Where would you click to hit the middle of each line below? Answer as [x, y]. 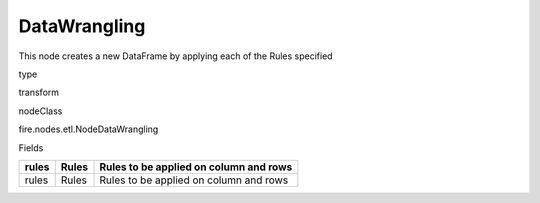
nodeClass [40, 111]
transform [39, 92]
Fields [31, 147]
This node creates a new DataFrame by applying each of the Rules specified [176, 56]
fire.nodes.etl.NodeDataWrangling [88, 129]
